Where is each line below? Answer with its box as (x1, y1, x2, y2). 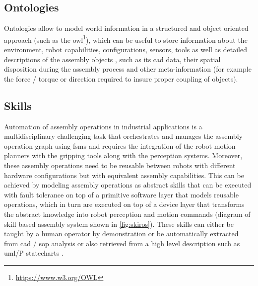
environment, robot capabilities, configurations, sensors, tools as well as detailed (4, 44, 247, 55)
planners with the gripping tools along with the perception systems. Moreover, (4, 150, 243, 161)
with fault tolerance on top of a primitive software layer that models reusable (4, 189, 239, 199)
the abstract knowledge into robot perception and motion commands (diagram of (4, 208, 251, 219)
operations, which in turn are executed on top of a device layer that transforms (4, 199, 245, 209)
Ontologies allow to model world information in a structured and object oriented (4, 23, 249, 33)
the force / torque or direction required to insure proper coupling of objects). (4, 73, 238, 84)
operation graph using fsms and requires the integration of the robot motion (4, 140, 236, 151)
